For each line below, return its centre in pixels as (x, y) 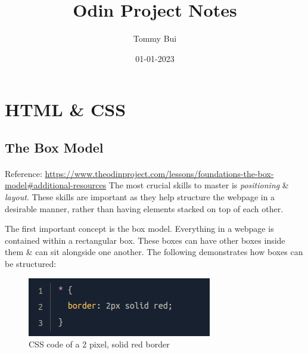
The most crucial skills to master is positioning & (199, 185)
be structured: (31, 264)
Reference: (24, 173)
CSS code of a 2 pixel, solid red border (99, 344)
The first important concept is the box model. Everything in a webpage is (139, 229)
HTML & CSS (66, 109)
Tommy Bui (155, 38)
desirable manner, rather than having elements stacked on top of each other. (144, 208)
